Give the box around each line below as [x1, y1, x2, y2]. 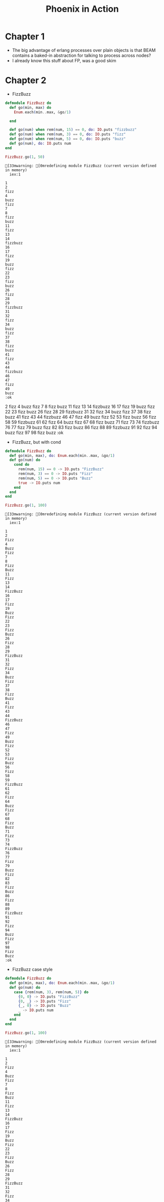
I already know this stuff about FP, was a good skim [12, 57, 117, 63]
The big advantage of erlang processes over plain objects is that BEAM [12, 47, 156, 53]
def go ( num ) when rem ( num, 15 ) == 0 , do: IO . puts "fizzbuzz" [9, 127, 137, 132]
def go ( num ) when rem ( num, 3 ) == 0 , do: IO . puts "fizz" [9, 132, 126, 137]
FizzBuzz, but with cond [12, 439, 61, 445]
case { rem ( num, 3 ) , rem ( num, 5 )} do [14, 989, 89, 995]
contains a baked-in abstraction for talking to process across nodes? [12, 52, 151, 58]
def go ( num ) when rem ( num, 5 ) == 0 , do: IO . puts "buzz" [9, 136, 126, 142]
